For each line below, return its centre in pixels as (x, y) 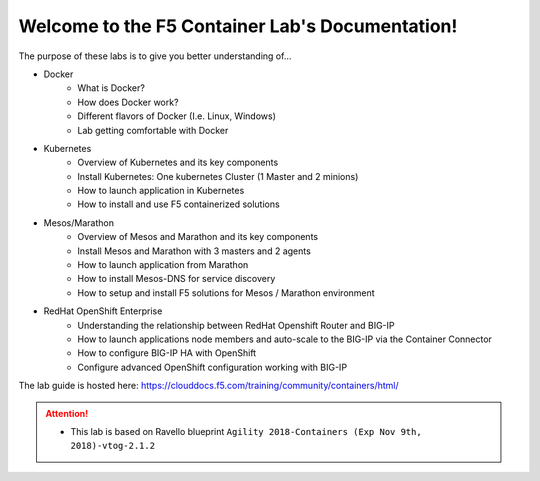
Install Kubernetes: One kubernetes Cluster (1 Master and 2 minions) (218, 176)
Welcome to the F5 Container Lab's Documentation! (238, 26)
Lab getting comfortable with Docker (153, 130)
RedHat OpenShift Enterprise (103, 311)
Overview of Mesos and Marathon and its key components (198, 237)
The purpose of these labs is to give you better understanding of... (155, 56)
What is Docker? (111, 88)
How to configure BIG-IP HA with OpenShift (167, 353)
